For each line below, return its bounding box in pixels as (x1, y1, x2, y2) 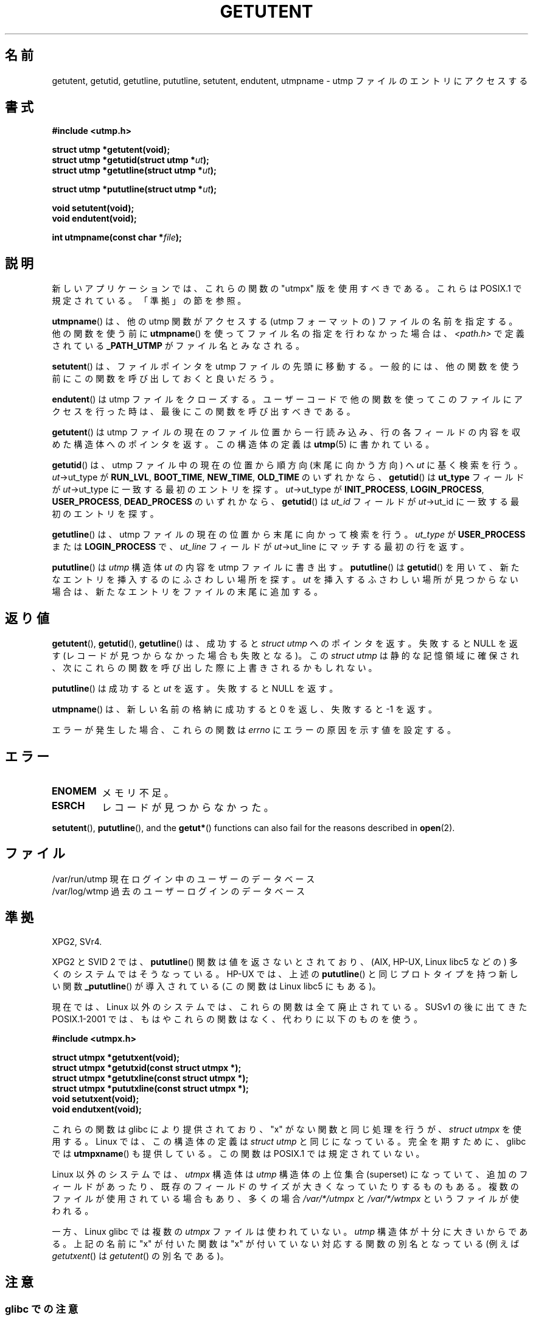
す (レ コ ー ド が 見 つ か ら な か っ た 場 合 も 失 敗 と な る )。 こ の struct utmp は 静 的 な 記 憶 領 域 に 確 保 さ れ (52, 650, 520, 661)
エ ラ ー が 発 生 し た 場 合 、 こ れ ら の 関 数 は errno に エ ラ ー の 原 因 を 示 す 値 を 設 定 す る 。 (52, 725, 456, 735)
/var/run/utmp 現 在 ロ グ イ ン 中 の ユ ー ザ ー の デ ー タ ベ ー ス (52, 873, 315, 884)
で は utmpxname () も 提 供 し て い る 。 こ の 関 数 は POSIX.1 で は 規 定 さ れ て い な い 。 (52, 1148, 425, 1159)
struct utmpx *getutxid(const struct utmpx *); (52, 1062, 242, 1073)
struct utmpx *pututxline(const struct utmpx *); (52, 1083, 249, 1094)
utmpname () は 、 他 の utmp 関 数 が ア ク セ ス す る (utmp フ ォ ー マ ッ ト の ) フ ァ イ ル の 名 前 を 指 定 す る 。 (52, 316, 518, 327)
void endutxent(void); (52, 1103, 142, 1114)
